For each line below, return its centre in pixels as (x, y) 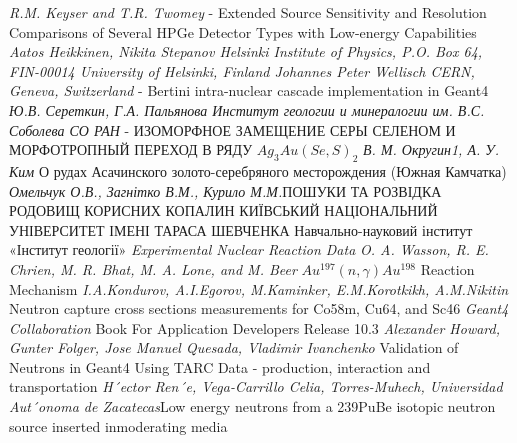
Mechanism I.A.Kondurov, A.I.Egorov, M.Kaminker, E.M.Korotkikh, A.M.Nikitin (259, 288)
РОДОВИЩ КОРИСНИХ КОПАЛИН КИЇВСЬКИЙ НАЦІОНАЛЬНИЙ (223, 210)
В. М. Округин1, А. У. (431, 149)
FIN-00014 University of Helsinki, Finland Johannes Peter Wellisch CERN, (242, 70)
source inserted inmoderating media (118, 425)
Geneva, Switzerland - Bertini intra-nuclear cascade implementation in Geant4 (249, 90)
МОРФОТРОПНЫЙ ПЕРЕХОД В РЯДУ (131, 149)
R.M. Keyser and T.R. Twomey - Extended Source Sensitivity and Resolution (248, 12)
